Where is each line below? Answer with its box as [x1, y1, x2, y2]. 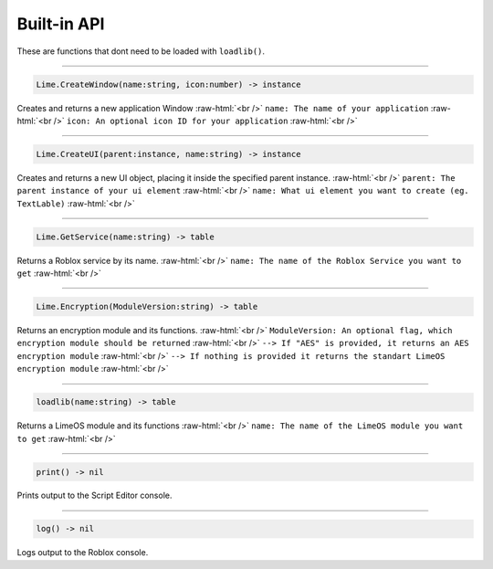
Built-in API [16, 14, 105, 34]
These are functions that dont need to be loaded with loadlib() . [16, 46, 265, 57]
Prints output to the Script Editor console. [16, 490, 173, 501]
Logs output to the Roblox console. [16, 547, 149, 558]
